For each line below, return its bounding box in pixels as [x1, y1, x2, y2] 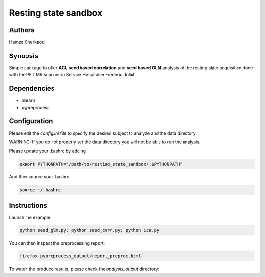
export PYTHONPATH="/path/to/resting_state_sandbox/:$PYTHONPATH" [19, 161, 183, 167]
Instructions [9, 201, 48, 210]
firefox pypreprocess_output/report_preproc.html [19, 253, 141, 259]
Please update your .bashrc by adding [9, 148, 86, 154]
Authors [9, 26, 35, 34]
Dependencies [9, 84, 55, 93]
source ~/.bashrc [19, 187, 61, 193]
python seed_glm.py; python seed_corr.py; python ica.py [19, 227, 159, 233]
